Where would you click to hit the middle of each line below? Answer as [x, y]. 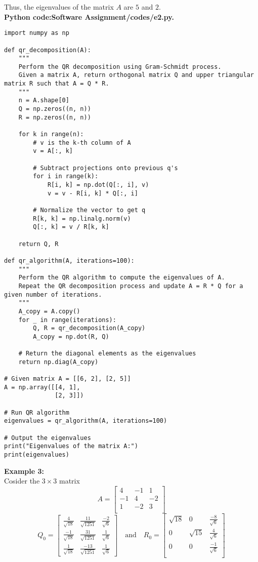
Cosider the [22, 481]
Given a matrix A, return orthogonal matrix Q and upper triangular [136, 75]
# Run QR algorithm [37, 412]
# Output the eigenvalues [48, 438]
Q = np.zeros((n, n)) [55, 109]
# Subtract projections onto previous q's [105, 168]
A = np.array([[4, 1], [42, 387]
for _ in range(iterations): [67, 320]
